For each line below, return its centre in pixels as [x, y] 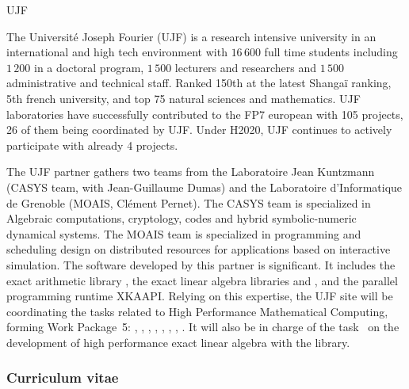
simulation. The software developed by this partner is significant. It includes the [201, 264]
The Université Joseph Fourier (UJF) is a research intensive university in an [191, 36]
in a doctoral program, [89, 67]
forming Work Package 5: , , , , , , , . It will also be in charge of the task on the [203, 327]
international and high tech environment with [117, 52]
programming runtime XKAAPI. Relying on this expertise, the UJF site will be [200, 296]
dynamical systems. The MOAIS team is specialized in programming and [184, 233]
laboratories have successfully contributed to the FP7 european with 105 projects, [205, 114]
